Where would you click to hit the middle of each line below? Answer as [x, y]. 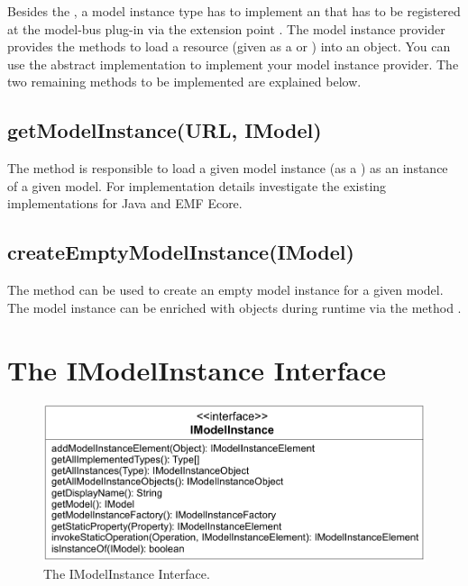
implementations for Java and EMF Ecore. [125, 203]
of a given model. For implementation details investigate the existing [197, 185]
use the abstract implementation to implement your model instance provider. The [233, 64]
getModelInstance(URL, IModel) [165, 130]
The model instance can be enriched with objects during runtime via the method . [234, 307]
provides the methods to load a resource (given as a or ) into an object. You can [229, 46]
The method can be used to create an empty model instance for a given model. [225, 290]
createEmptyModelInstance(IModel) [181, 252]
